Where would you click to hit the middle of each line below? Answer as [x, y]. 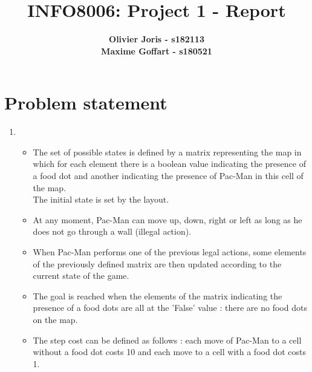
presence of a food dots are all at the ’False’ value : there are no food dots [170, 308]
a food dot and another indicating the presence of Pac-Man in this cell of [168, 176]
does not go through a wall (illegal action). [112, 231]
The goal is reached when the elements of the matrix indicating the [158, 295]
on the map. [55, 319]
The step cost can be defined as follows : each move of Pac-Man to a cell [167, 340]
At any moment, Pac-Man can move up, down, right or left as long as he [167, 219]
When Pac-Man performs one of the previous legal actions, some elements [170, 252]
